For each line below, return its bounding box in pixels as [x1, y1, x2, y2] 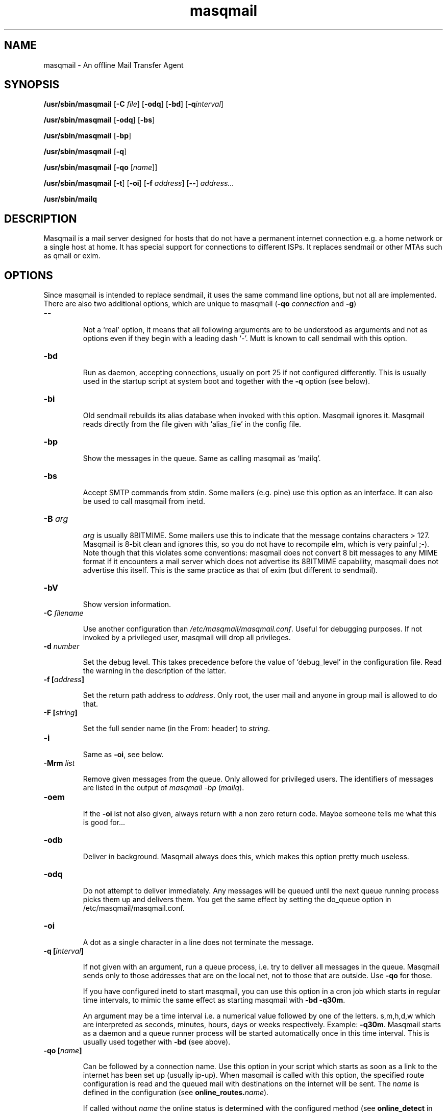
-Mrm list [43, 759, 75, 768]
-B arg [43, 514, 68, 524]
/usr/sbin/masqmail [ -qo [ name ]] [43, 163, 158, 172]
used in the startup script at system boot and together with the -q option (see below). [83, 377, 370, 386]
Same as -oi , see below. [83, 750, 164, 759]
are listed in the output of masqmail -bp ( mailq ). [83, 783, 244, 792]
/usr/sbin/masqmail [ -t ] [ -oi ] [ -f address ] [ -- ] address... [43, 179, 234, 188]
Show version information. [83, 600, 171, 609]
